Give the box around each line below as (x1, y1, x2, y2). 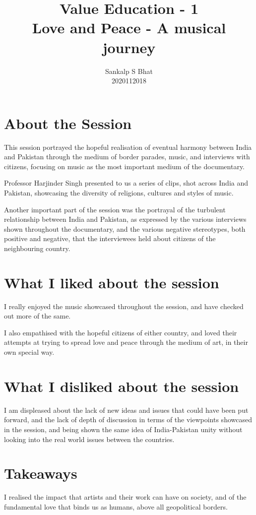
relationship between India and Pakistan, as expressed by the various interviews (4, 214, 247, 224)
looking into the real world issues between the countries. (4, 434, 175, 444)
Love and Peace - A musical (32, 17, 226, 38)
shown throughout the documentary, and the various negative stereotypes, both (4, 223, 246, 234)
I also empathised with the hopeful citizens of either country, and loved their (4, 327, 237, 337)
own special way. (4, 347, 55, 357)
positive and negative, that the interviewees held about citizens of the (4, 233, 216, 244)
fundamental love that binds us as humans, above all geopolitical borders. (4, 501, 228, 512)
